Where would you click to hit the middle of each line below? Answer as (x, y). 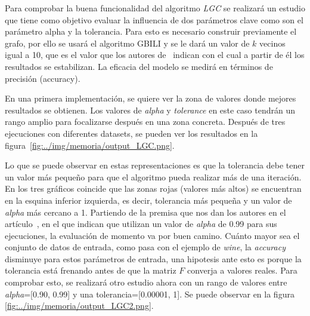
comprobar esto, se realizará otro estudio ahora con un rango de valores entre (146, 282)
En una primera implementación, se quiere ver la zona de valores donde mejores (151, 98)
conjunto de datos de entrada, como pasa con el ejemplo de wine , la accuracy (145, 247)
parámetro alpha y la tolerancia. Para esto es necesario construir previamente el (151, 31)
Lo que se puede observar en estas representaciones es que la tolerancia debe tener (155, 165)
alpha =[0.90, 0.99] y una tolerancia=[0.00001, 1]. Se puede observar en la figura (150, 294)
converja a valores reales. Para (242, 270)
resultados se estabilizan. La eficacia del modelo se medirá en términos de (139, 66)
